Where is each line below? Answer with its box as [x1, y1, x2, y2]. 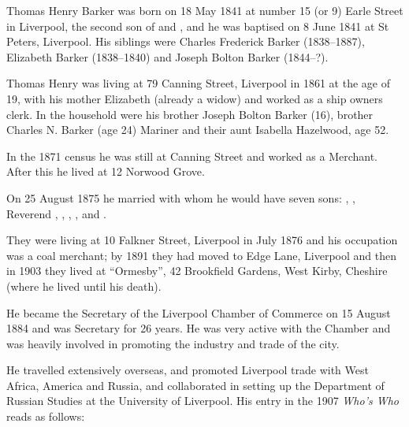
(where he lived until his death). [6, 277, 162, 294]
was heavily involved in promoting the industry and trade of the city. [6, 335, 340, 351]
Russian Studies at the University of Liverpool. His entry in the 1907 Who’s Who [6, 392, 399, 409]
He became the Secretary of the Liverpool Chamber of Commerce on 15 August [6, 304, 391, 321]
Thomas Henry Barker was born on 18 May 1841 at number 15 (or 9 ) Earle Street [6, 2, 403, 18]
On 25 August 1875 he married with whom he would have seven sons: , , [6, 189, 355, 206]
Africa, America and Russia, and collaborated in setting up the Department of [6, 377, 385, 393]
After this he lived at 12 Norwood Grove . [6, 163, 205, 180]
